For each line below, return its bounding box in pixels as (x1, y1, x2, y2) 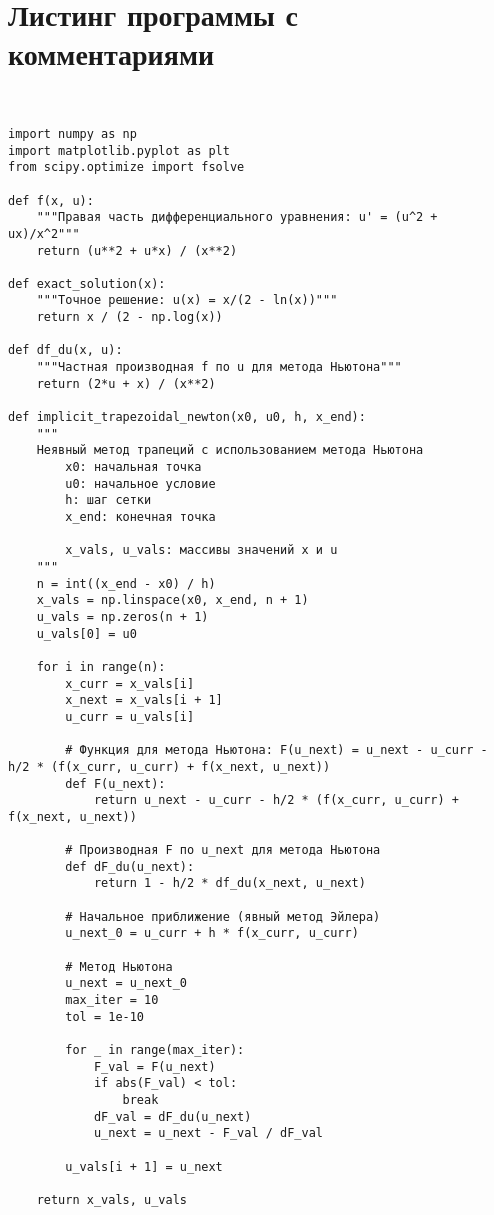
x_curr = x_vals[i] (65, 676, 195, 691)
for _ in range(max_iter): (65, 1043, 245, 1057)
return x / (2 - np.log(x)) (36, 310, 223, 325)
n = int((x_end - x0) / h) (36, 576, 216, 591)
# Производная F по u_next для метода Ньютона (65, 843, 381, 858)
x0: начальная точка (65, 460, 202, 475)
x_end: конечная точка (65, 510, 216, 524)
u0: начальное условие (65, 476, 216, 491)
